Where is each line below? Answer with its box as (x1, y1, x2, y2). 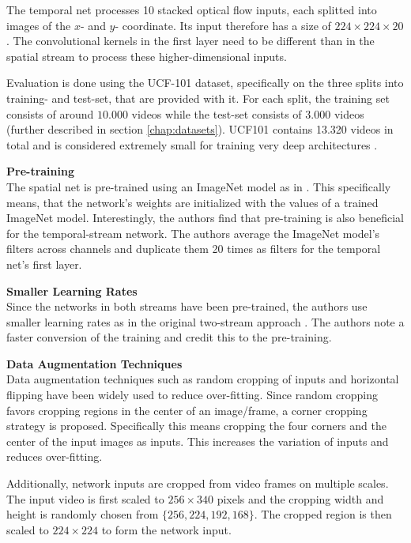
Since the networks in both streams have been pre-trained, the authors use (6, 298, 368, 315)
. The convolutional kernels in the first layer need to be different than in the (6, 32, 375, 49)
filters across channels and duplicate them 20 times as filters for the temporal (6, 240, 381, 257)
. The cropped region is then (254, 506, 392, 522)
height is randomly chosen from (6, 506, 159, 522)
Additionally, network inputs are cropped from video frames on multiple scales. (6, 475, 389, 492)
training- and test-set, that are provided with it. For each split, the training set (6, 89, 390, 106)
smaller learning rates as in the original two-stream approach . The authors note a (6, 313, 405, 330)
